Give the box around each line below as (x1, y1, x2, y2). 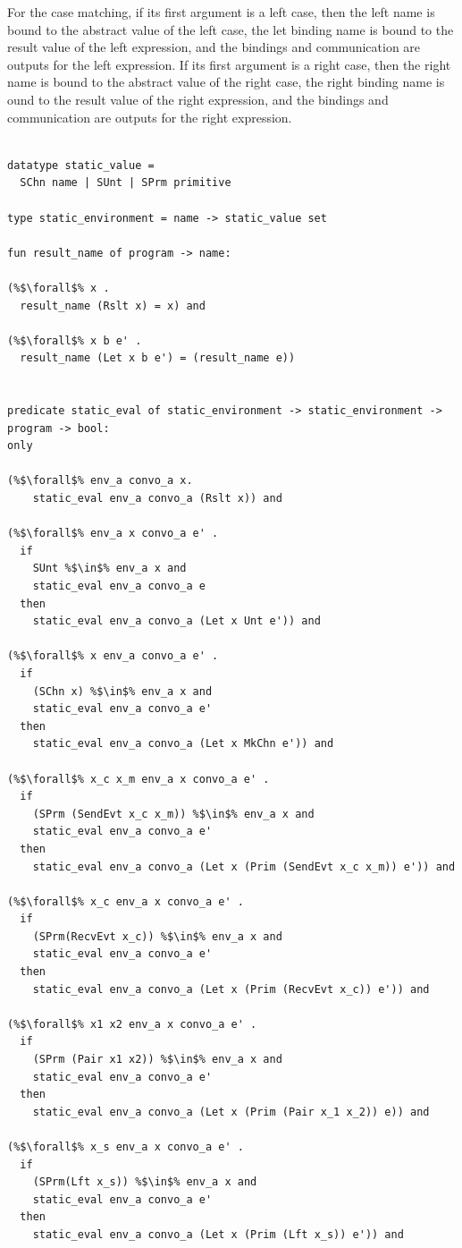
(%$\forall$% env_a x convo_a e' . (7, 527, 219, 540)
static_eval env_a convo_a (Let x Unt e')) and (32, 615, 321, 628)
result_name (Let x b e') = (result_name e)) (20, 352, 296, 365)
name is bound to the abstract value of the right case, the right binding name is (7, 72, 445, 91)
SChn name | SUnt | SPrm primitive (20, 176, 231, 190)
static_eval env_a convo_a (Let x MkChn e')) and (32, 737, 334, 751)
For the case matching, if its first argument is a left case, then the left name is (7, 3, 435, 21)
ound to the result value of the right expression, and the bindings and (7, 89, 389, 108)
